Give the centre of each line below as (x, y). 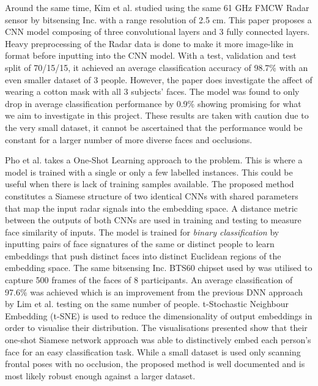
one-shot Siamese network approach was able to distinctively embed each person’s (158, 340)
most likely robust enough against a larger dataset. (100, 375)
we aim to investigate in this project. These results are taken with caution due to (157, 115)
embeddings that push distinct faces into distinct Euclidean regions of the (143, 255)
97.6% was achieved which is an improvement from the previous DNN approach (154, 291)
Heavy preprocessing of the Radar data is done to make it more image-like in (149, 43)
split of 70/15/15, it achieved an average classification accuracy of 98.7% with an (157, 67)
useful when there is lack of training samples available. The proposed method (150, 184)
